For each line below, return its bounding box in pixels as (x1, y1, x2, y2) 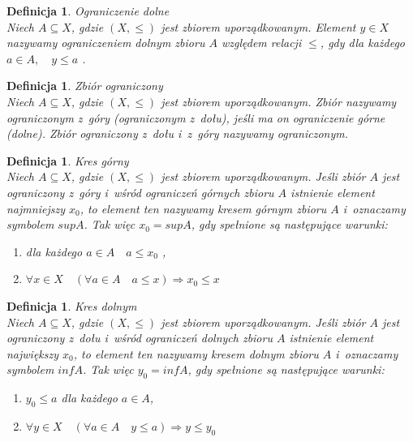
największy (6, 345, 59, 362)
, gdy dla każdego (320, 34, 405, 51)
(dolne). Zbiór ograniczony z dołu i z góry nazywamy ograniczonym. (6, 125, 348, 142)
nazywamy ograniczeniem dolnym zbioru (6, 34, 205, 51)
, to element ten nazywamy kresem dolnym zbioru (73, 345, 319, 362)
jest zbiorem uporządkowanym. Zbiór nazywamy (161, 92, 397, 109)
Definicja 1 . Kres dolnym (6, 297, 137, 314)
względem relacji (221, 34, 302, 51)
